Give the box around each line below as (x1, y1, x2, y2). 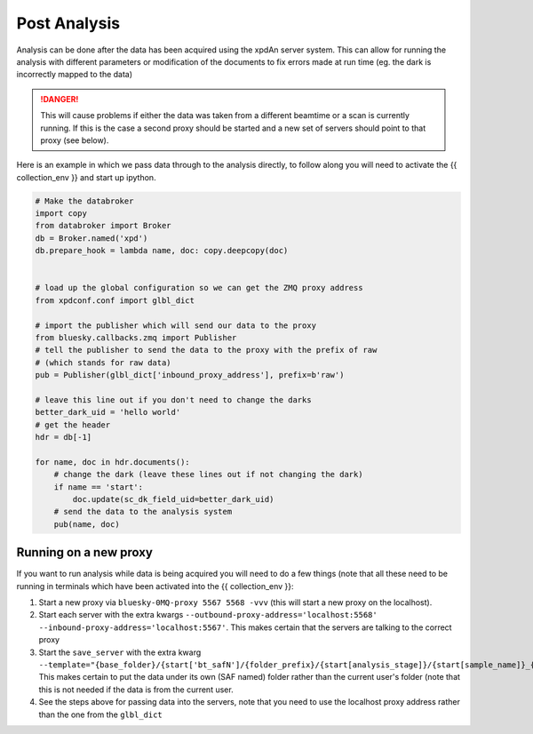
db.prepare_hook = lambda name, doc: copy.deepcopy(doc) (35, 245, 289, 256)
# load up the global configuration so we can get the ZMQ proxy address (35, 283, 363, 293)
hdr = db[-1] (35, 432, 92, 443)
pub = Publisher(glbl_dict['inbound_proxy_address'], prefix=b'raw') (35, 370, 345, 380)
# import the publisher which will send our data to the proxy (35, 320, 317, 331)
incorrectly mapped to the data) (16, 69, 133, 80)
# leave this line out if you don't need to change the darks (35, 395, 312, 404)
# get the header (35, 419, 111, 430)
